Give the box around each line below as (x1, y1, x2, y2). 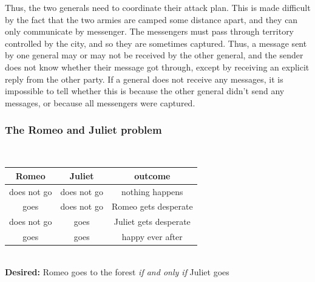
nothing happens (121, 185, 183, 198)
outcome (134, 169, 171, 182)
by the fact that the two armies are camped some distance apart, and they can (5, 13, 298, 26)
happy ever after (121, 230, 183, 243)
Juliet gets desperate (113, 215, 191, 228)
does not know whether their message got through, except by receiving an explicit (5, 60, 310, 73)
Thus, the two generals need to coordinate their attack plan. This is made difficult (5, 1, 311, 13)
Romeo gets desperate (111, 200, 193, 213)
